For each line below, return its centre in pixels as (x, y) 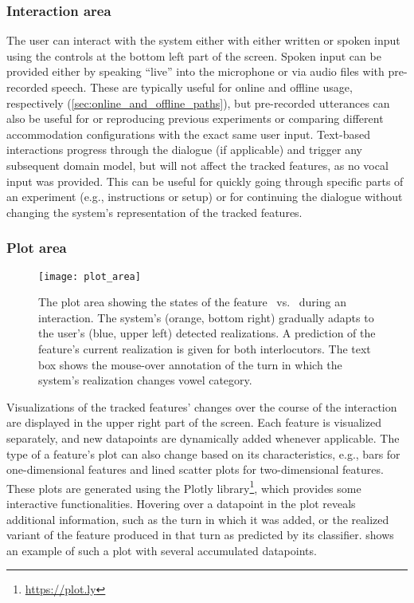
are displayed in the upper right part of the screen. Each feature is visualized (194, 422)
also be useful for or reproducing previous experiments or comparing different (195, 118)
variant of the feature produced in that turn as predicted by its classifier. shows (200, 535)
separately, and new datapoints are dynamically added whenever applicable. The (203, 437)
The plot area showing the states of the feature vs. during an (192, 302)
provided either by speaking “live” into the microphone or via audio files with (195, 71)
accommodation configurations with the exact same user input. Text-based (188, 134)
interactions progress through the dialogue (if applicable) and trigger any (184, 150)
